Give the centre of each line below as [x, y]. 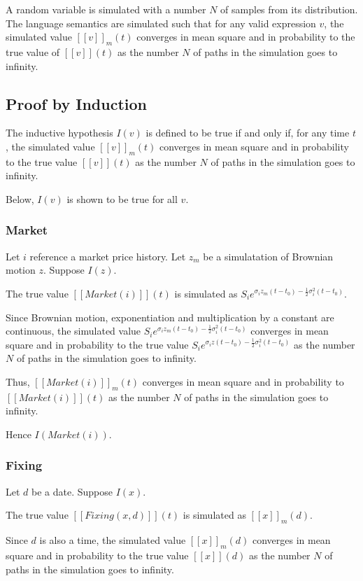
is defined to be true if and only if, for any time [248, 133]
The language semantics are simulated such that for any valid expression [161, 23]
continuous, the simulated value [73, 331]
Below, [20, 198]
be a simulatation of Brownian [268, 256]
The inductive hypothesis [59, 133]
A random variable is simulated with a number [106, 9]
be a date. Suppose [72, 491]
